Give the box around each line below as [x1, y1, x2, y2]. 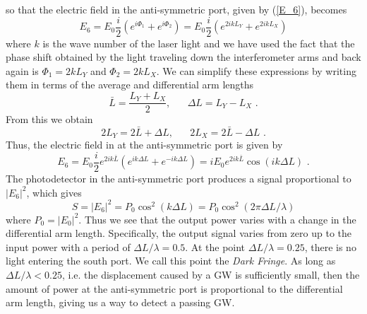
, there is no [304, 239, 356, 254]
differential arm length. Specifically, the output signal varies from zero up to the [6, 226, 351, 240]
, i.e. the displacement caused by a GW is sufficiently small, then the [61, 267, 360, 282]
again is [6, 63, 39, 78]
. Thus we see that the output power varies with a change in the [78, 211, 356, 226]
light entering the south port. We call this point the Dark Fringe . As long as [6, 253, 336, 268]
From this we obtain [6, 112, 93, 127]
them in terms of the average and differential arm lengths [6, 77, 254, 92]
